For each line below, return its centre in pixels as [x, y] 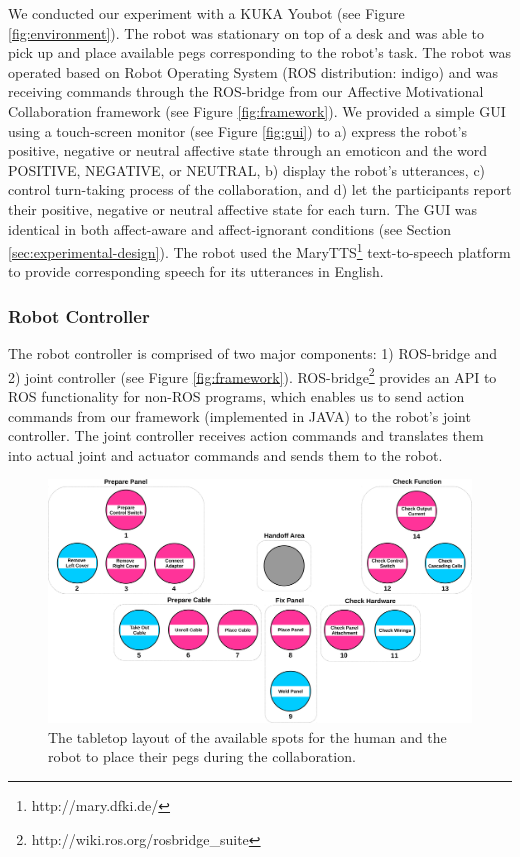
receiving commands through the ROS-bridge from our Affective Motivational [246, 91]
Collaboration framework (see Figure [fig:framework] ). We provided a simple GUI [257, 110]
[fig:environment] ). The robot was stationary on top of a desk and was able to [246, 32]
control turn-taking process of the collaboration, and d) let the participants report [260, 189]
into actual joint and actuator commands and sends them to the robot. [225, 454]
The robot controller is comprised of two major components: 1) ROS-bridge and [253, 353]
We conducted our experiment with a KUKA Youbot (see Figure [206, 13]
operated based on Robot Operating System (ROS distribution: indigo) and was [253, 71]
